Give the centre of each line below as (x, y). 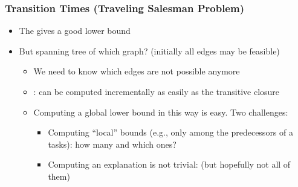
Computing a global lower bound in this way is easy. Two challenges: (161, 112)
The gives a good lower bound (75, 31)
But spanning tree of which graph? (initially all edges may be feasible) (149, 51)
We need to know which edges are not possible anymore (137, 71)
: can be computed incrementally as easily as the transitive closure (157, 91)
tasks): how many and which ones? (112, 144)
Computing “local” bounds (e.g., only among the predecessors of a (170, 132)
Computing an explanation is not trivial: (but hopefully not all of (169, 164)
